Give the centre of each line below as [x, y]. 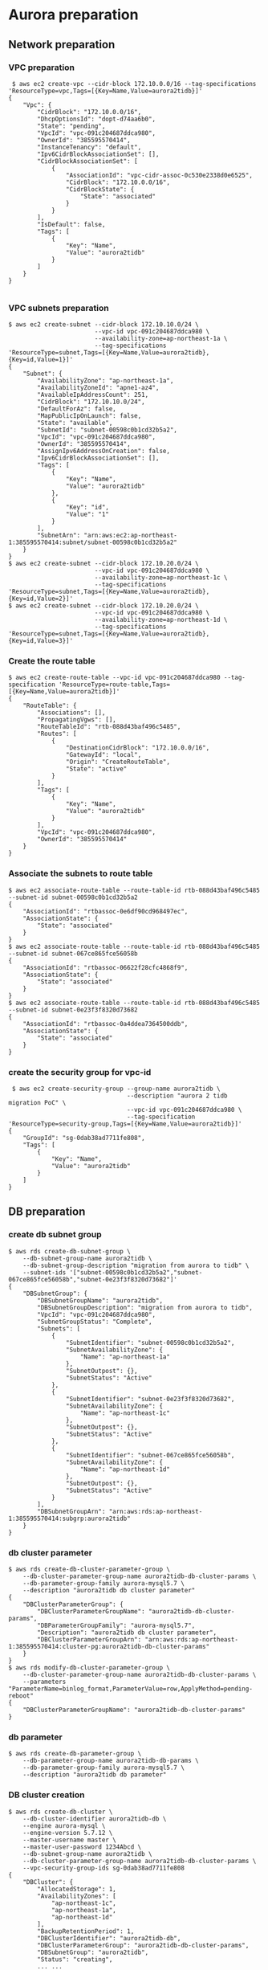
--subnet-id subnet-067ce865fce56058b [73, 954]
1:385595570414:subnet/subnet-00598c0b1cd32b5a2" [93, 543]
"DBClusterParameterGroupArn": [89, 1640]
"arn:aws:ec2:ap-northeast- [131, 536]
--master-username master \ [69, 1840]
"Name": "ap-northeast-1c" [125, 1413]
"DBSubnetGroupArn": [71, 1511]
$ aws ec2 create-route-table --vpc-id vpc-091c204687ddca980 [114, 678]
